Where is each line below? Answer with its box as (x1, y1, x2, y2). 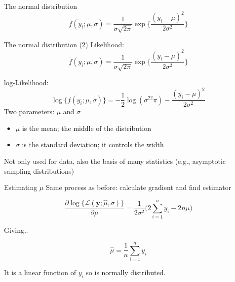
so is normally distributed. (86, 267, 166, 278)
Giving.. (4, 225, 28, 235)
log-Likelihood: (4, 77, 49, 88)
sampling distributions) (4, 165, 74, 176)
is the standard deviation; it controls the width (22, 139, 164, 150)
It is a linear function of (4, 267, 76, 278)
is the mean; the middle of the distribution (22, 123, 152, 133)
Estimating (4, 182, 38, 192)
